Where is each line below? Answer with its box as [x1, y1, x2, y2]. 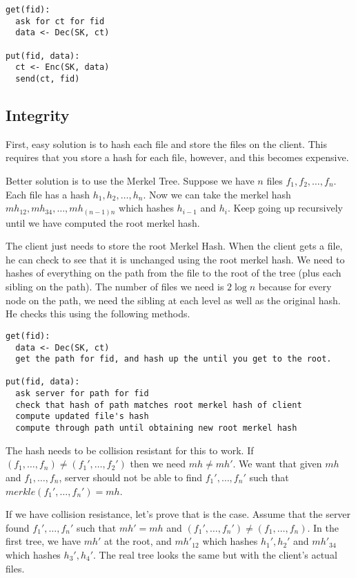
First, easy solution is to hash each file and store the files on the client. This [6, 136, 327, 151]
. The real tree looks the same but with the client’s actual [93, 547, 337, 561]
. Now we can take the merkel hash [143, 187, 291, 201]
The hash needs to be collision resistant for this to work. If [6, 442, 254, 457]
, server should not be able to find [59, 469, 203, 484]
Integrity [6, 104, 70, 125]
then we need [130, 456, 186, 471]
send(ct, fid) [15, 73, 80, 84]
